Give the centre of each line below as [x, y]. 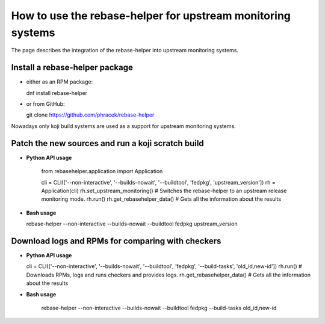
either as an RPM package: [60, 82]
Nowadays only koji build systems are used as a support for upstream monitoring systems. [123, 126]
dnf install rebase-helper [57, 93]
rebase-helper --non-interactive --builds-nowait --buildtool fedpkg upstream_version [132, 224]
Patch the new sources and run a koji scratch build [107, 143]
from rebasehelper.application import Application [102, 171]
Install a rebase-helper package [72, 68]
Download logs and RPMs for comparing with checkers [116, 241]
